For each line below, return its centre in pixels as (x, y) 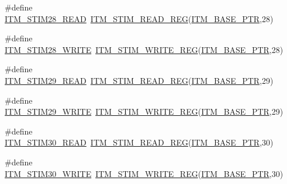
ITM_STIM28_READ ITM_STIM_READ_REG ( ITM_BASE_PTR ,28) (139, 18)
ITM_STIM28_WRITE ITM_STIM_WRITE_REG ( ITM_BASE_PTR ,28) (144, 49)
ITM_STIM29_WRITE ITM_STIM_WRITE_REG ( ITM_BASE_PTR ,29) (144, 112)
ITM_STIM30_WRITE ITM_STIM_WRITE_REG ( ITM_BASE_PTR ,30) (144, 173)
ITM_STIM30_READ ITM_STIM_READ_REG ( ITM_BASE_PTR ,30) (139, 142)
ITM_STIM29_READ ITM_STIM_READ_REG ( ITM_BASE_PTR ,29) (139, 80)
